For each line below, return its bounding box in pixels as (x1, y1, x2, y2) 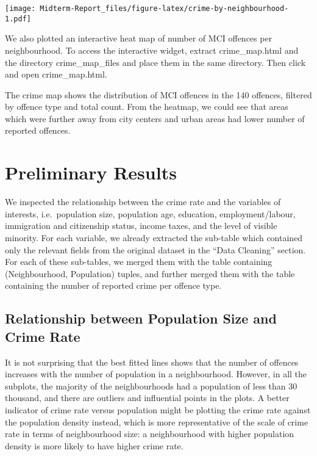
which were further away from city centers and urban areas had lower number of (5, 112, 305, 125)
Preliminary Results (5, 160, 177, 185)
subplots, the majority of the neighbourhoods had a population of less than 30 (5, 379, 297, 392)
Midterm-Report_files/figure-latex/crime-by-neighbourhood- (40, 4, 289, 13)
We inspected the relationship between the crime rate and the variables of (5, 195, 281, 208)
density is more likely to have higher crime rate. (5, 439, 183, 452)
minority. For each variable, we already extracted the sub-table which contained (5, 231, 303, 244)
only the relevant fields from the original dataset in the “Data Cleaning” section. (5, 243, 306, 256)
